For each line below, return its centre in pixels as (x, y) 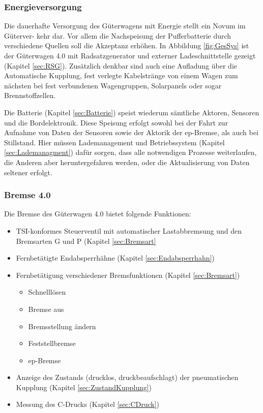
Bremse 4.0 (27, 195)
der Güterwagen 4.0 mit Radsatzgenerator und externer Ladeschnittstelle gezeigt (130, 55)
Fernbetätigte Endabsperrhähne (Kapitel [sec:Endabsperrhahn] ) (115, 258)
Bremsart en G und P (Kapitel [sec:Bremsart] (86, 241)
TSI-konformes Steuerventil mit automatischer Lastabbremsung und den (129, 230)
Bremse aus (46, 309)
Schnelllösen (47, 292)
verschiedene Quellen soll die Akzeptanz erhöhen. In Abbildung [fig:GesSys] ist (127, 45)
